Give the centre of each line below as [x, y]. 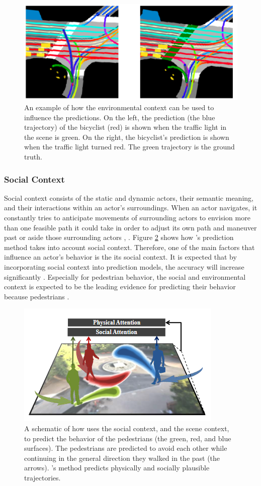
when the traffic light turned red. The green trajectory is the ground [129, 147]
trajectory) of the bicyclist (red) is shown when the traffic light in [125, 127]
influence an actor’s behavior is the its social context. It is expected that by [120, 257]
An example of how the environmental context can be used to [119, 107]
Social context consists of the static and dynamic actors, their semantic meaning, [129, 197]
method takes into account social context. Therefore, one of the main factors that [129, 247]
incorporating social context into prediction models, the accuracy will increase [124, 267]
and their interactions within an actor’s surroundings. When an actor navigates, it [131, 208]
